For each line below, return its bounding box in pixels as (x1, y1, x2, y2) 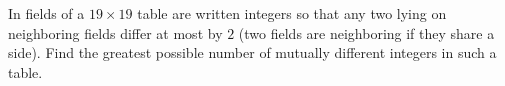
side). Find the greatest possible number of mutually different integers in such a (8, 42, 497, 63)
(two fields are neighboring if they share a (238, 22, 495, 43)
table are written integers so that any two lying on (137, 3, 447, 23)
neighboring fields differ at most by (8, 22, 223, 43)
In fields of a (8, 3, 85, 23)
